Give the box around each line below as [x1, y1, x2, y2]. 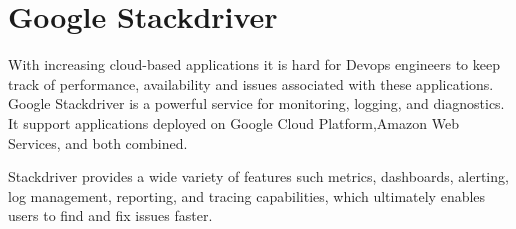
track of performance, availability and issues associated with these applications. [8, 73, 494, 94]
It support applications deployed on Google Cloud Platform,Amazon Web [8, 112, 459, 133]
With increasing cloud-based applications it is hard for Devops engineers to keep [8, 54, 500, 75]
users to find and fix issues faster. [8, 205, 213, 226]
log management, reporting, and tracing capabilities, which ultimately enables [8, 185, 486, 206]
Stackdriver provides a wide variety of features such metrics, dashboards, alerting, [8, 166, 509, 187]
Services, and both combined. [8, 132, 188, 153]
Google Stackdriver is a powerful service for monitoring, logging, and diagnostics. [8, 93, 505, 114]
